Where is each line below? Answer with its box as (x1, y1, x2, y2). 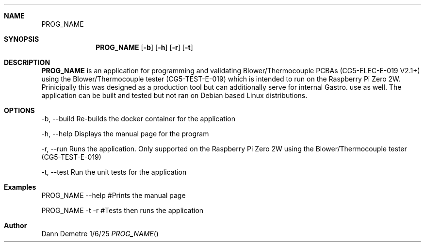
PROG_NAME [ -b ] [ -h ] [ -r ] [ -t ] (96, 43, 193, 51)
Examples (4, 183, 36, 191)
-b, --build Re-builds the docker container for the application (41, 115, 235, 123)
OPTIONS (4, 106, 35, 115)
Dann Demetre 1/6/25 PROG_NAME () (41, 230, 159, 238)
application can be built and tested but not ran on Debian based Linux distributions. (41, 91, 308, 99)
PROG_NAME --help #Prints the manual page (41, 191, 186, 199)
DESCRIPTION (4, 58, 50, 66)
